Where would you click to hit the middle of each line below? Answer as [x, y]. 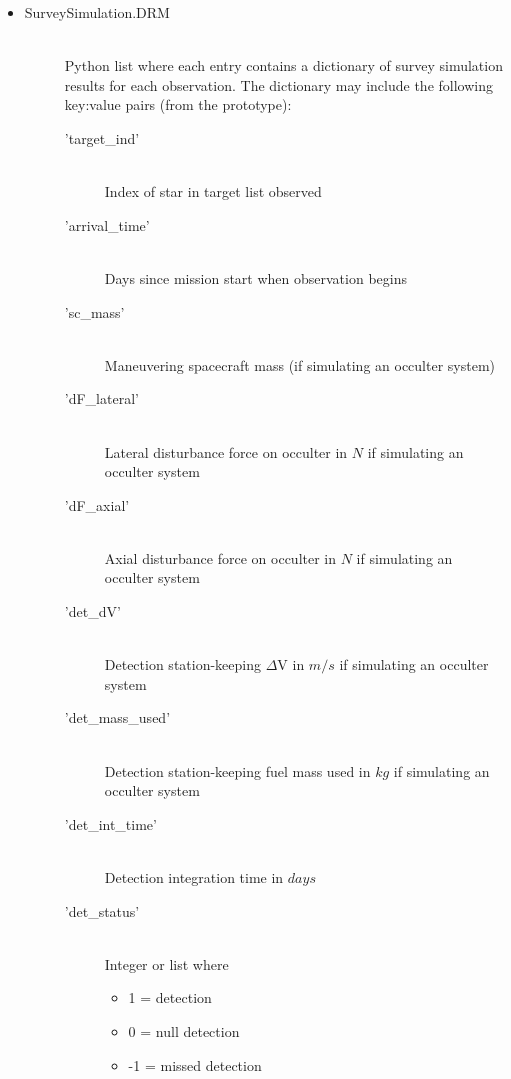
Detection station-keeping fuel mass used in [237, 770]
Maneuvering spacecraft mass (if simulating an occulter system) [300, 364]
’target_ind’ [102, 137]
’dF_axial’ [97, 504]
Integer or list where [166, 963]
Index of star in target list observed [213, 191]
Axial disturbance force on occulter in [220, 557]
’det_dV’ [92, 611]
